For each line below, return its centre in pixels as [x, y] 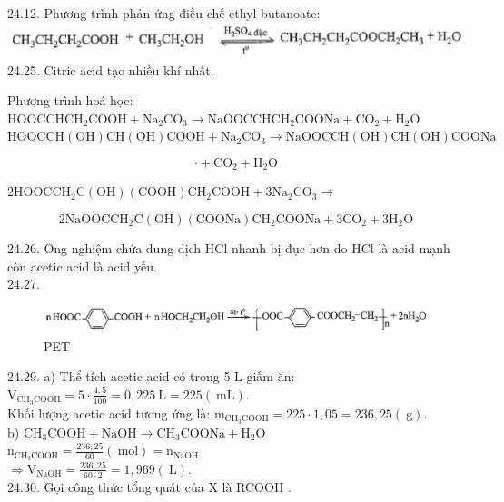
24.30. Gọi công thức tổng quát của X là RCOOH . [149, 486]
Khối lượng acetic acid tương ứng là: [109, 413]
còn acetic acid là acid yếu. [82, 266]
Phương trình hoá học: [70, 100]
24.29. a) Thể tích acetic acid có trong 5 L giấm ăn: [151, 376]
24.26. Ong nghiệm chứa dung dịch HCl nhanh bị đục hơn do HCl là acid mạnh [229, 248]
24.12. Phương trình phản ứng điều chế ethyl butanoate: [164, 13]
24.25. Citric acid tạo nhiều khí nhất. [111, 69]
